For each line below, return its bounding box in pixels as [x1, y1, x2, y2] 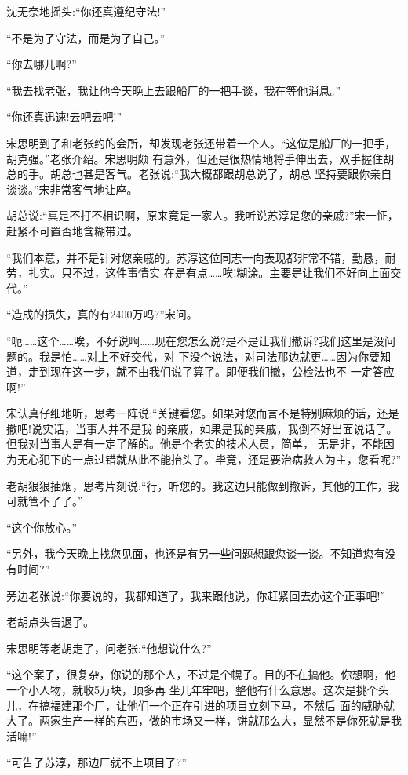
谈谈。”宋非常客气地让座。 [6, 180, 138, 197]
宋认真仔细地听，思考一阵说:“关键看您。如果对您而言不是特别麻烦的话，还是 [6, 405, 399, 421]
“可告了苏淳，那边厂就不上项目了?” [6, 754, 187, 770]
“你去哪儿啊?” [6, 56, 77, 72]
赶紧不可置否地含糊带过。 [6, 222, 138, 238]
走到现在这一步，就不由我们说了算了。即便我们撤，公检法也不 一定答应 [27, 363, 395, 380]
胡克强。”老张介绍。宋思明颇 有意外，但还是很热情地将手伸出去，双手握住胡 [6, 150, 395, 166]
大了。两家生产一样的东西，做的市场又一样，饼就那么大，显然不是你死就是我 [6, 712, 402, 729]
